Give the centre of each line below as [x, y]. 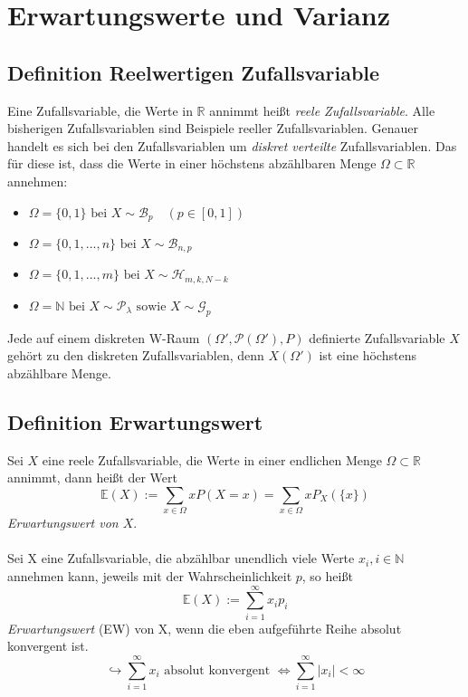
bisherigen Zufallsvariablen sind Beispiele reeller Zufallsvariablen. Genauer [213, 128]
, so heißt [327, 575]
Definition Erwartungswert [135, 421]
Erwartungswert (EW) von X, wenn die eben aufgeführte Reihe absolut [205, 628]
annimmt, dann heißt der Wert [92, 477]
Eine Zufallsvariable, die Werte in [100, 110]
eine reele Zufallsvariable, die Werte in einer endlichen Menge [212, 459]
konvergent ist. [48, 646]
